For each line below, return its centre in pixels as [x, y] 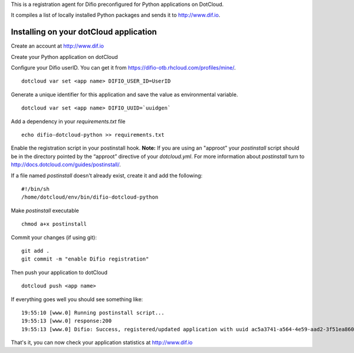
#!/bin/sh [35, 189]
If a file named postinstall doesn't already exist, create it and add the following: [107, 175]
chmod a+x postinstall [54, 224]
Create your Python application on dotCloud [64, 57]
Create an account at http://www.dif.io [58, 46]
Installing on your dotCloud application [84, 32]
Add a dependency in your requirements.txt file [68, 121]
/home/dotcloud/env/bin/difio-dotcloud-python [90, 197]
